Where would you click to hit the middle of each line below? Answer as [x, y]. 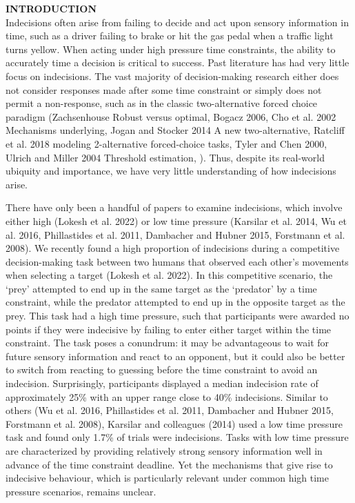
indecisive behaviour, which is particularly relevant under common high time [167, 478]
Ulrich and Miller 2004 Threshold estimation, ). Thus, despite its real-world [165, 157]
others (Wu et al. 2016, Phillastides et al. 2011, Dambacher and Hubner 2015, [170, 410]
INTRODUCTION [51, 8]
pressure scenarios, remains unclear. [81, 491]
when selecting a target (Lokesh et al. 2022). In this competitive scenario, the [169, 275]
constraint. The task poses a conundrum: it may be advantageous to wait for [168, 343]
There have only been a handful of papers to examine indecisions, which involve [174, 207]
